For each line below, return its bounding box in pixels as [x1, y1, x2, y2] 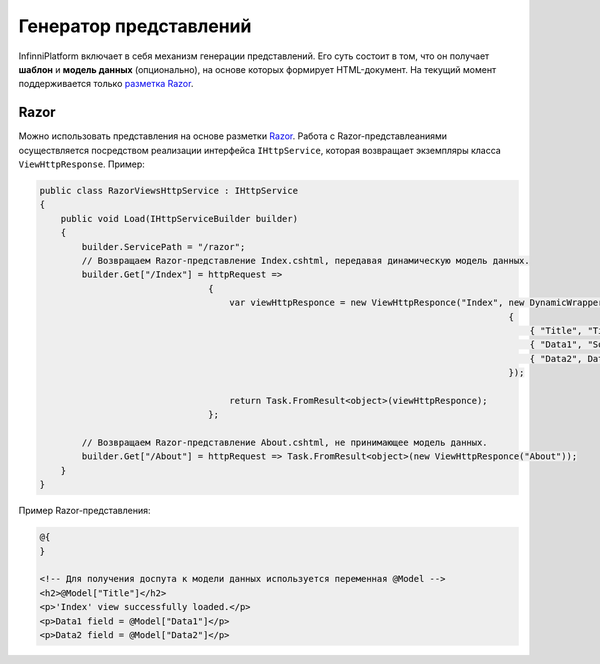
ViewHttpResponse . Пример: [18, 158, 145, 170]
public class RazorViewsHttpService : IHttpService [39, 185, 299, 196]
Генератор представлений [18, 15, 252, 37]
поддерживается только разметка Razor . [18, 78, 194, 90]
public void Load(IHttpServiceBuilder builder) [60, 213, 299, 224]
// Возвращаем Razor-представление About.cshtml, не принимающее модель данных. [81, 437, 489, 449]
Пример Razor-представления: [18, 505, 151, 517]
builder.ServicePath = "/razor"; [81, 241, 246, 252]
